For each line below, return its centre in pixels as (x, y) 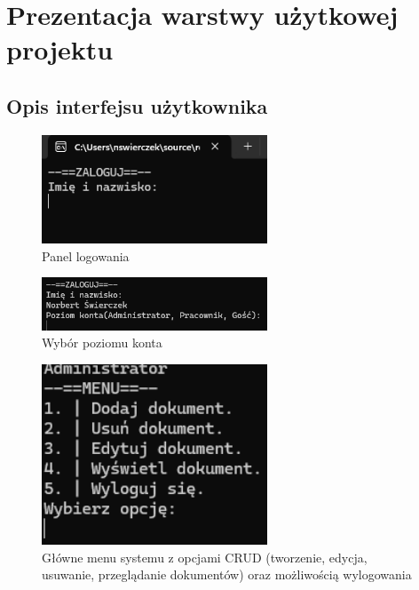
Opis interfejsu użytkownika (137, 105)
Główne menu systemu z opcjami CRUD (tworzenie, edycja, (205, 557)
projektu (60, 49)
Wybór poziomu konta (102, 343)
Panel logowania (86, 255)
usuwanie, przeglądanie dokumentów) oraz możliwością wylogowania (227, 574)
